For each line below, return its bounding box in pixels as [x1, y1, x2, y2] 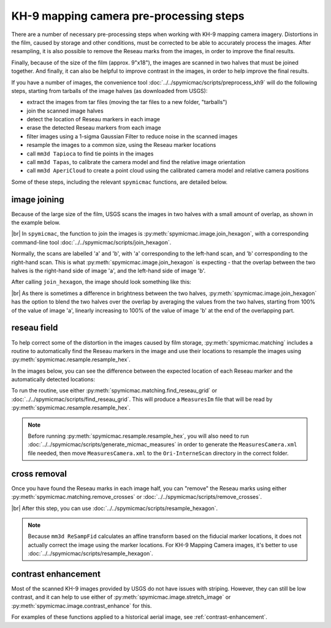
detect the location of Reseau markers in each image [26, 116, 161, 123]
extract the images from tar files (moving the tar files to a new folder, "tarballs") [26, 99, 227, 106]
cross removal [11, 468, 67, 479]
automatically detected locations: [11, 376, 96, 383]
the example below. [11, 219, 61, 226]
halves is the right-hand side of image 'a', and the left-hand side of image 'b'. [11, 267, 206, 275]
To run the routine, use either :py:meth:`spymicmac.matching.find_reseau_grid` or [11, 387, 218, 394]
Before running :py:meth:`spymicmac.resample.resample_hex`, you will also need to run [28, 432, 249, 440]
